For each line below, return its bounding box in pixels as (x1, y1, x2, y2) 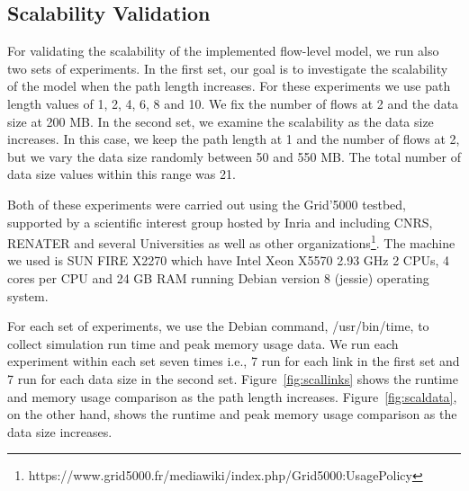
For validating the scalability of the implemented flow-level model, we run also (7, 41, 439, 60)
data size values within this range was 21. (7, 165, 236, 183)
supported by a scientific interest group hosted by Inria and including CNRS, (7, 212, 433, 231)
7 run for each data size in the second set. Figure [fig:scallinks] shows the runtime (7, 369, 458, 388)
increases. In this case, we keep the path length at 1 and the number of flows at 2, (7, 129, 460, 148)
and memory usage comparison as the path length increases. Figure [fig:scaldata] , (7, 387, 457, 406)
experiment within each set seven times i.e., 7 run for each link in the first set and (7, 352, 460, 370)
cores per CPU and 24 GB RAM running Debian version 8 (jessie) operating (7, 268, 429, 287)
